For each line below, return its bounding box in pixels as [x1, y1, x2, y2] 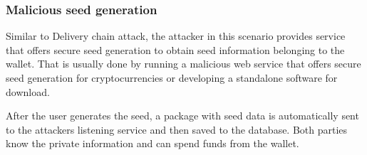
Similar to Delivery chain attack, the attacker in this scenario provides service [6, 28, 346, 43]
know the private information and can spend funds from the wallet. [6, 136, 299, 151]
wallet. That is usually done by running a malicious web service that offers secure [6, 56, 361, 71]
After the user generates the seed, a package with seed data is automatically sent [6, 108, 359, 123]
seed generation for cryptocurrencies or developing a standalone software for [6, 70, 338, 85]
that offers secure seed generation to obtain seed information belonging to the [6, 42, 345, 57]
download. [6, 84, 50, 99]
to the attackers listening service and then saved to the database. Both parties [6, 122, 348, 137]
